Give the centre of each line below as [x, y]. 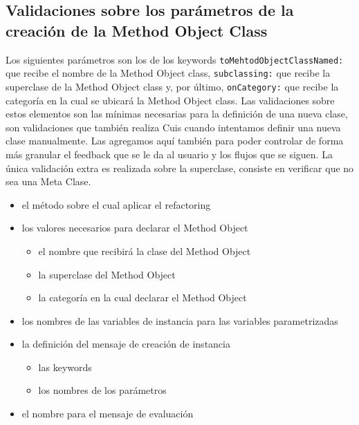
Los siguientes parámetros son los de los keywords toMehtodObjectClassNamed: [175, 59]
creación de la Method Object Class [137, 30]
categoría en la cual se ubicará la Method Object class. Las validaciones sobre [170, 100]
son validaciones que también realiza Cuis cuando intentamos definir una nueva [173, 127]
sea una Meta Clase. [48, 181]
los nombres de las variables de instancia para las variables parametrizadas [180, 320]
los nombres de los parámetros [102, 390]
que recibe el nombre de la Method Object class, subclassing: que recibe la [168, 73]
